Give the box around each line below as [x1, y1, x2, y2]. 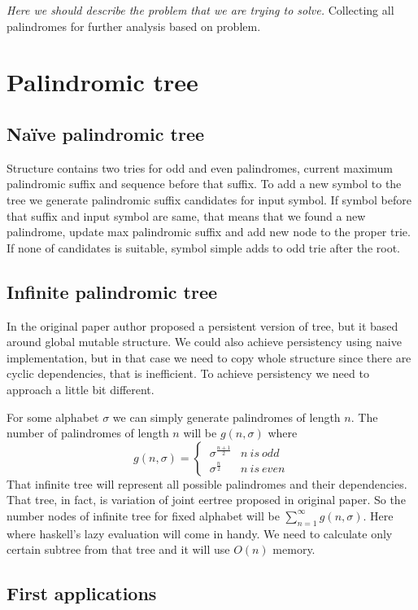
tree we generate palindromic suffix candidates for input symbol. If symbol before [7, 191, 411, 208]
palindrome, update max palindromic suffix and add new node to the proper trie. [7, 223, 411, 240]
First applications [7, 581, 157, 606]
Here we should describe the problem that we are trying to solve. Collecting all [7, 2, 394, 18]
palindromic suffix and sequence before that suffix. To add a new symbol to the [7, 175, 402, 192]
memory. [272, 541, 316, 558]
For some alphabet [7, 408, 99, 425]
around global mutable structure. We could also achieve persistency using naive [7, 333, 402, 350]
